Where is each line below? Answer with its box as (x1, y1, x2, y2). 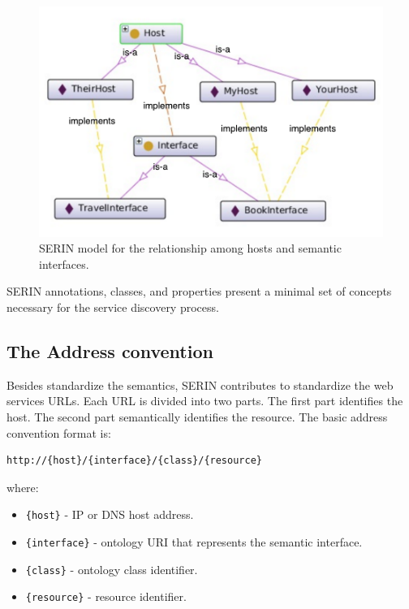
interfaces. (39, 255, 89, 272)
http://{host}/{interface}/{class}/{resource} (6, 455, 262, 467)
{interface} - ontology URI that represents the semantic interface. (25, 533, 363, 550)
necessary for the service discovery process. (6, 298, 219, 315)
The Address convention (6, 338, 213, 363)
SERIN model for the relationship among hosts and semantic (39, 240, 342, 257)
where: (6, 478, 39, 495)
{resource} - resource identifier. (25, 588, 187, 605)
